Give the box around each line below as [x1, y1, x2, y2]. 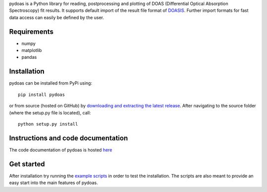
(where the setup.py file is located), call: [9, 109, 91, 116]
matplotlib [21, 48, 42, 53]
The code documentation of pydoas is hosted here [9, 146, 112, 153]
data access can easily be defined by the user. [9, 14, 104, 20]
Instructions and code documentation [9, 134, 128, 142]
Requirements [9, 27, 54, 36]
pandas [21, 54, 37, 60]
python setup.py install [18, 121, 78, 127]
